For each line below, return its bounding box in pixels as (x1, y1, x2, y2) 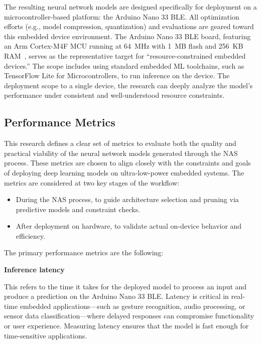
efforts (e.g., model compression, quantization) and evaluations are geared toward (4, 21, 254, 32)
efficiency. (16, 230, 46, 241)
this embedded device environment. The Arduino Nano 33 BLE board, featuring (4, 31, 251, 41)
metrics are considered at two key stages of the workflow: (4, 177, 180, 188)
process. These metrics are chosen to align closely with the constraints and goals (4, 157, 251, 168)
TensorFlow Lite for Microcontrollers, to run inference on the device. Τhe (4, 70, 230, 81)
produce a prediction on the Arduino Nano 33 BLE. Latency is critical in (4, 291, 229, 301)
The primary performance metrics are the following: (4, 247, 164, 258)
